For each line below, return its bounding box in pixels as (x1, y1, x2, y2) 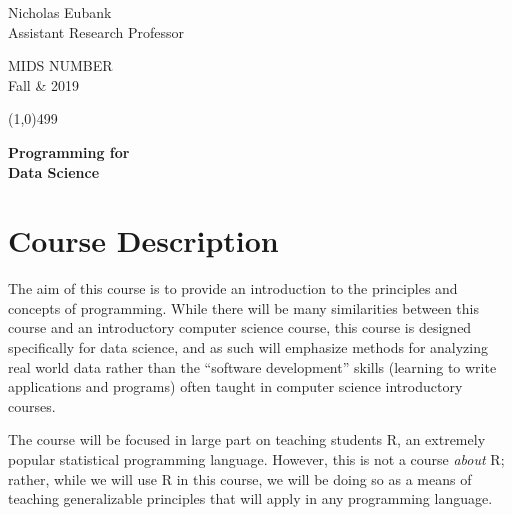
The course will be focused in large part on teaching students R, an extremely (8, 429, 486, 450)
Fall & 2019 (8, 74, 79, 95)
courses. (8, 395, 56, 416)
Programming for (8, 141, 130, 162)
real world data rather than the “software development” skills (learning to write (8, 356, 497, 377)
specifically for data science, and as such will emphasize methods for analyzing (8, 337, 489, 358)
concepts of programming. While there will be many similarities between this (8, 297, 480, 318)
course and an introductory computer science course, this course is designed (8, 317, 472, 338)
